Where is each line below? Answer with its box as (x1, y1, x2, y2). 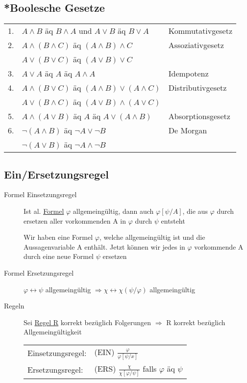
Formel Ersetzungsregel (4, 267, 74, 278)
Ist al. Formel (24, 206, 64, 216)
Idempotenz (168, 68, 209, 79)
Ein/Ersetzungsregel (4, 166, 109, 181)
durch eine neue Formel (24, 251, 94, 261)
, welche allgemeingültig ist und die (99, 232, 205, 242)
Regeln (4, 301, 25, 311)
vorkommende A (194, 241, 244, 252)
